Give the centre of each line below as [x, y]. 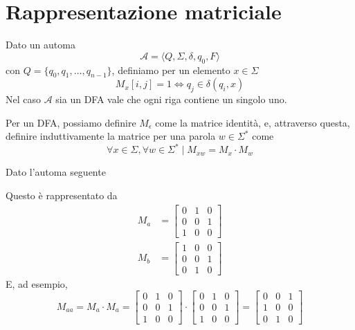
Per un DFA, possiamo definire [71, 122]
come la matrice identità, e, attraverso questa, [253, 122]
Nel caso [24, 99]
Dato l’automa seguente [56, 172]
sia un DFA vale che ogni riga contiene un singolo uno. [171, 99]
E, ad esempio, [37, 283]
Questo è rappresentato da [62, 195]
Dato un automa [40, 45]
